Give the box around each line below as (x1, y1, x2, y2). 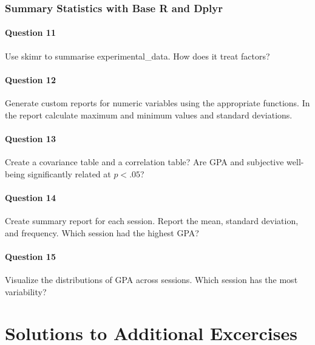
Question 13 (5, 132, 56, 145)
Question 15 (5, 250, 56, 262)
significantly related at (27, 167, 111, 180)
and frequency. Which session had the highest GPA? (5, 226, 199, 239)
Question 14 (5, 191, 56, 203)
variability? (5, 285, 47, 298)
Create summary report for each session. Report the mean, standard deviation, (5, 214, 299, 227)
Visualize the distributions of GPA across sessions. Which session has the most (5, 273, 298, 285)
